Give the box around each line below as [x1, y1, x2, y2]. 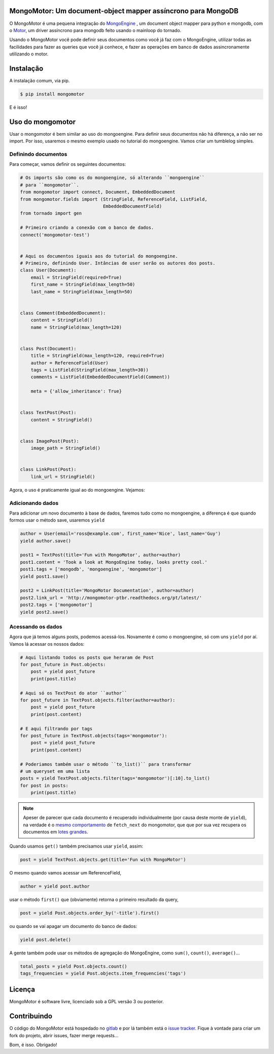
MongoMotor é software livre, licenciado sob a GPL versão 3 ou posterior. [9, 999, 164, 1005]
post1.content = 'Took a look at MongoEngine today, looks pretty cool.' [20, 559, 208, 565]
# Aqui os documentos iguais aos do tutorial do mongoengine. [20, 253, 178, 259]
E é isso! [9, 104, 27, 110]
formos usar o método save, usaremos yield [9, 517, 105, 523]
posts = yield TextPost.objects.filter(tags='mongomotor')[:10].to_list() [20, 775, 211, 781]
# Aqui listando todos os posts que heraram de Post [20, 654, 154, 660]
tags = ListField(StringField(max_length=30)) [30, 367, 149, 373]
